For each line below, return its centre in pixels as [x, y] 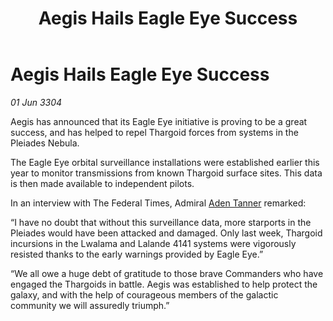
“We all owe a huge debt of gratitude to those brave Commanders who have [167, 273]
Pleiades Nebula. [45, 143]
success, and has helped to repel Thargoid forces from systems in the [154, 132]
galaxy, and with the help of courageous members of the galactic [144, 294]
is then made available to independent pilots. [102, 183]
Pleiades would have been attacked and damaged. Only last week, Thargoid [166, 233]
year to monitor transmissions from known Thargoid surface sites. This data [166, 173]
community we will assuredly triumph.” [90, 305]
